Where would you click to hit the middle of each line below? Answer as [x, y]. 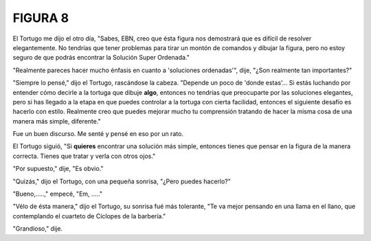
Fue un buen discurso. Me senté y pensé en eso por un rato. [98, 134]
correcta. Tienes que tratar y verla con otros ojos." [84, 156]
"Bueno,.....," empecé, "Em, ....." [58, 194]
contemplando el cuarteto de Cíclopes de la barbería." [89, 216]
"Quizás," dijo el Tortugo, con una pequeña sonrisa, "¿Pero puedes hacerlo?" [122, 181]
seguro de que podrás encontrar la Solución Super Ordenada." [101, 58]
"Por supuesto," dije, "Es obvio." [58, 169]
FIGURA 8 [41, 18]
